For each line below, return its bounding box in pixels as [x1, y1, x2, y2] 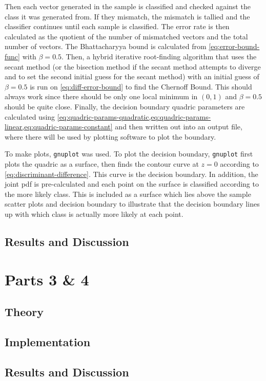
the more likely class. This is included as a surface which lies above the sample [5, 188, 251, 199]
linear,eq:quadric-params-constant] [5, 121, 113, 132]
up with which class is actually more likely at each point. [5, 208, 183, 219]
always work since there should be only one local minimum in [5, 91, 198, 102]
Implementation [5, 333, 91, 349]
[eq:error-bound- [209, 41, 260, 52]
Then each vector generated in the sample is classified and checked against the [5, 1, 251, 11]
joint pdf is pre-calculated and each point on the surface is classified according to [5, 178, 259, 189]
